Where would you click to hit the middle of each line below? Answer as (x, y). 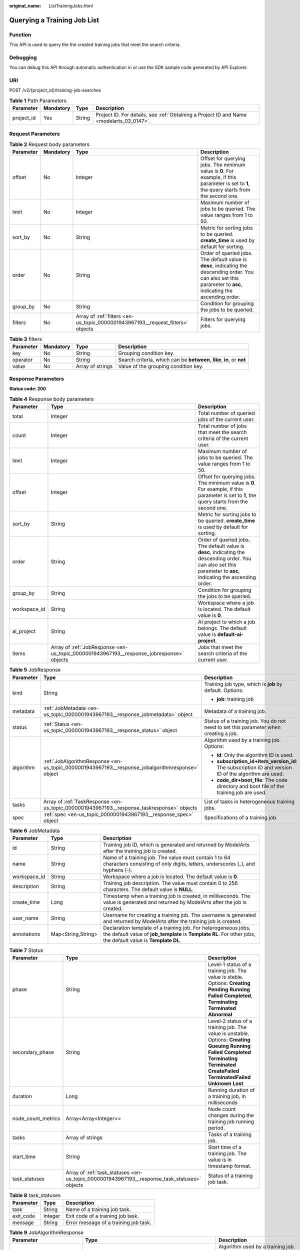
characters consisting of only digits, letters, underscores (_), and (179, 863)
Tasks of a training (230, 1134)
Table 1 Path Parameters (38, 101)
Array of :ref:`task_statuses (98, 1172)
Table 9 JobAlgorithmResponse (46, 1232)
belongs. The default (222, 628)
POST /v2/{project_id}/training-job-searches (55, 90)
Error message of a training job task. (109, 1222)
